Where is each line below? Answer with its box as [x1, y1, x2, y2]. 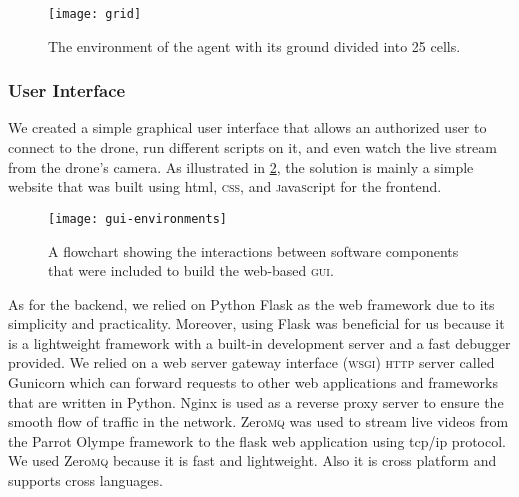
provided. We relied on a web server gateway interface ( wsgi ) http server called [8, 352, 495, 373]
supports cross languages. [8, 470, 163, 491]
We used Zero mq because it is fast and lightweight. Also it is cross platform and [8, 450, 497, 471]
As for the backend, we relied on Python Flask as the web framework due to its [8, 293, 495, 314]
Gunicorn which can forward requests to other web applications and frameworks [8, 372, 498, 393]
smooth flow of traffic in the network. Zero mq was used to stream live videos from [8, 411, 509, 432]
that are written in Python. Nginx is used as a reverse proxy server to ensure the [8, 391, 504, 412]
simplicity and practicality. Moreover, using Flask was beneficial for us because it [8, 313, 505, 334]
